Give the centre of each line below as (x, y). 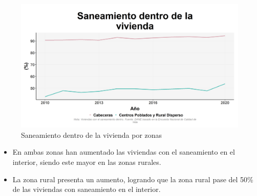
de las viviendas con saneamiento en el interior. (87, 189)
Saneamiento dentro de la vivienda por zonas (92, 134)
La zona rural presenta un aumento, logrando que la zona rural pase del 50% (133, 179)
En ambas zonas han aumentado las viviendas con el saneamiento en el (124, 152)
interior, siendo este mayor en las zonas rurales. (87, 162)
